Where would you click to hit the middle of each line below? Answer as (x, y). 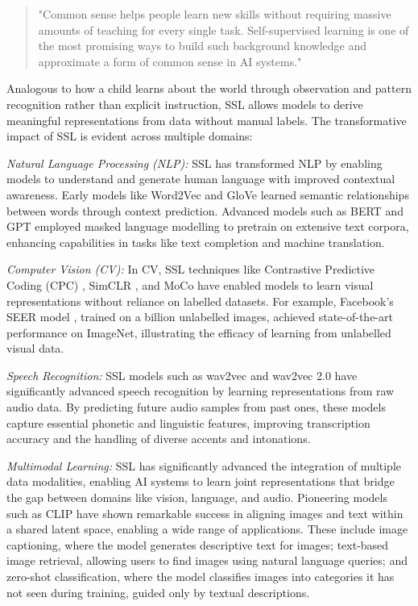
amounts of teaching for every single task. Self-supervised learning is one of (223, 29)
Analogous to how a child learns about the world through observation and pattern (209, 88)
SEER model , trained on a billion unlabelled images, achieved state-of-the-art (200, 317)
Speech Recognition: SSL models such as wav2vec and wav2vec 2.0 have (182, 375)
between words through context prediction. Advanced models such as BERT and (205, 210)
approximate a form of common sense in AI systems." (170, 61)
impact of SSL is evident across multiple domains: (130, 136)
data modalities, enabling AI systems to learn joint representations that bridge (201, 481)
